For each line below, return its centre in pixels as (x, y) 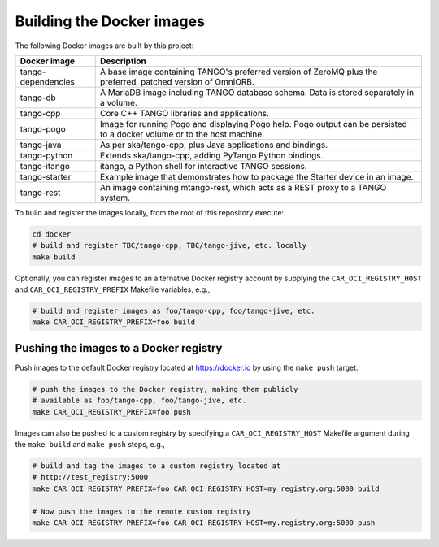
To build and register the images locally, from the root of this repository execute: (150, 212)
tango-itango (45, 166)
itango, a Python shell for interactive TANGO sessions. (204, 166)
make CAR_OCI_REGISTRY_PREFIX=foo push (111, 412)
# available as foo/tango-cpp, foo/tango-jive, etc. (139, 401)
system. (115, 198)
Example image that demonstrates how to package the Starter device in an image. (256, 176)
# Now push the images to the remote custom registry (141, 511)
